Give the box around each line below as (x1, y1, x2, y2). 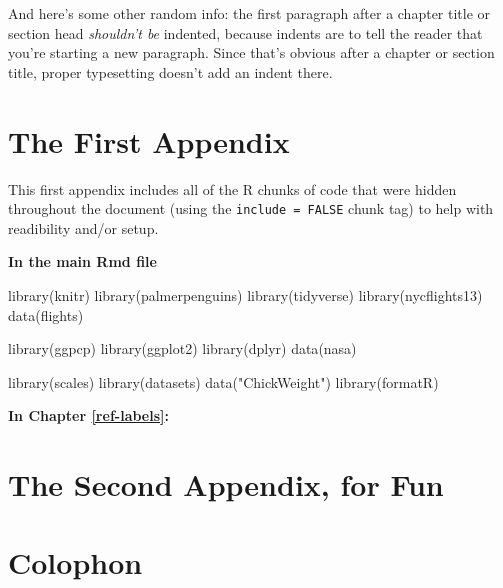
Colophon (8, 542, 143, 583)
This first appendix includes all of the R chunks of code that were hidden (8, 178, 457, 199)
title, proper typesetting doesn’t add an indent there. (8, 61, 333, 82)
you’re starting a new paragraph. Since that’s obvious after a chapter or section (8, 42, 495, 63)
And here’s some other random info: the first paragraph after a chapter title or (8, 3, 491, 23)
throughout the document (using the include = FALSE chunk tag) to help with (8, 198, 494, 219)
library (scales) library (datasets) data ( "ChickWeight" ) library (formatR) (8, 371, 439, 392)
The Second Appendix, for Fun (8, 464, 444, 505)
